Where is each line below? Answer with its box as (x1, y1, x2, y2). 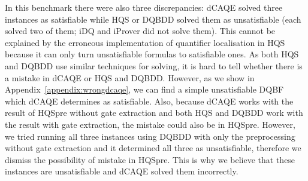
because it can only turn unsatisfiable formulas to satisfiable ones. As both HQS (5, 48, 299, 60)
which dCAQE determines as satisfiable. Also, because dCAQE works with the (5, 94, 294, 107)
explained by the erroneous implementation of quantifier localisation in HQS (5, 36, 285, 48)
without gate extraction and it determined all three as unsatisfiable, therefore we (5, 142, 301, 154)
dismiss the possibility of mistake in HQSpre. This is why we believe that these (5, 153, 295, 165)
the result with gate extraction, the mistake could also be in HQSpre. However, (5, 118, 295, 130)
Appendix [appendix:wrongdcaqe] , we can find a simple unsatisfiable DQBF (5, 83, 284, 96)
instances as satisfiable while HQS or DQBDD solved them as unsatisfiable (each (5, 13, 301, 25)
